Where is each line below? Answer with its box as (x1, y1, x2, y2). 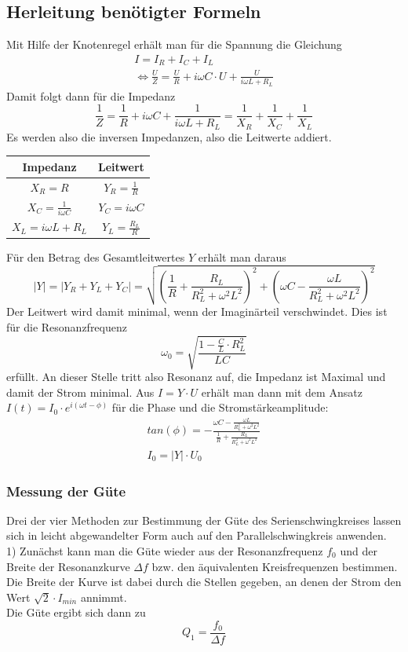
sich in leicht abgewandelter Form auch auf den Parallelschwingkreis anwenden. (6, 527, 387, 544)
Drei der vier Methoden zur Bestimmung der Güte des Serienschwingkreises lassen (6, 511, 402, 528)
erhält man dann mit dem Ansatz (201, 383, 362, 400)
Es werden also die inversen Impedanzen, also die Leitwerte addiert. (6, 128, 332, 145)
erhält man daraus (198, 248, 286, 265)
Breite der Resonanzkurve (6, 558, 130, 574)
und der (340, 543, 377, 559)
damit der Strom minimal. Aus (6, 383, 155, 400)
